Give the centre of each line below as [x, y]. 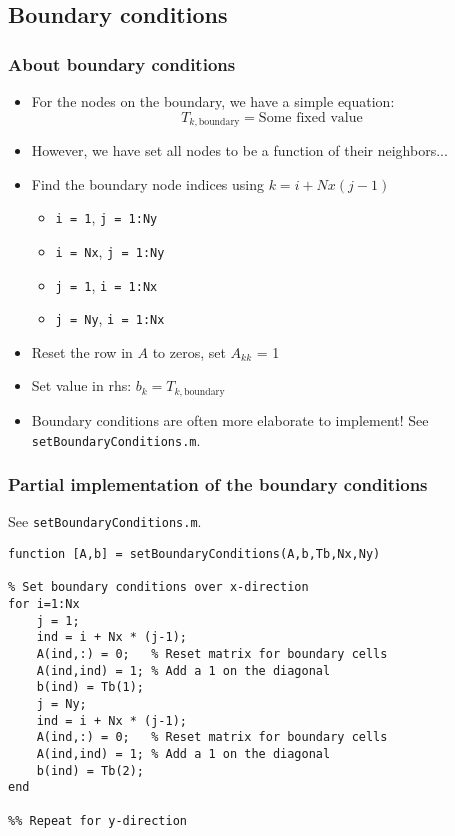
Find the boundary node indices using [148, 183]
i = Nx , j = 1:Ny [110, 250]
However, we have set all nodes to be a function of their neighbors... [239, 150]
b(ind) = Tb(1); [90, 687]
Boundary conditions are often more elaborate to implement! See [230, 419]
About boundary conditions [122, 63]
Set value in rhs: [81, 385]
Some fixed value [310, 117]
